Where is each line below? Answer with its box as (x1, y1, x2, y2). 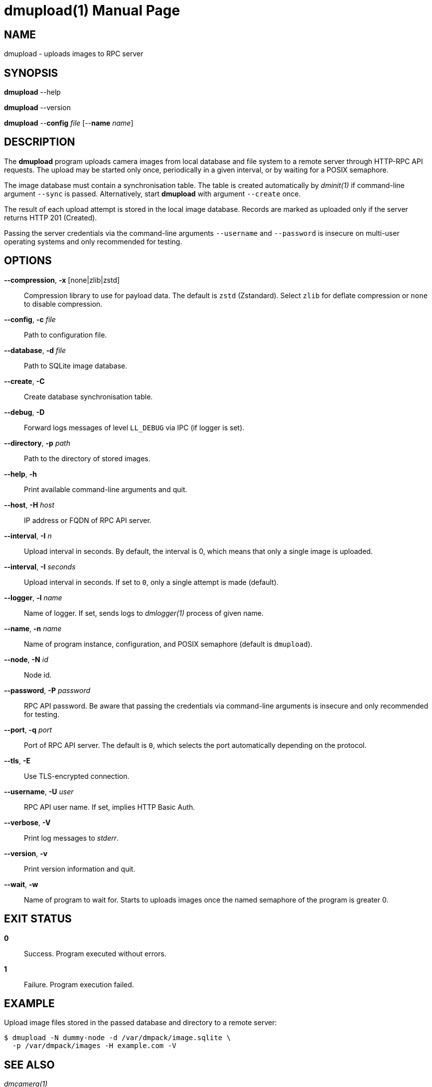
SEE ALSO (4, 1058, 55, 1071)
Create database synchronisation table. (24, 392, 153, 401)
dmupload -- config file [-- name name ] (4, 119, 134, 128)
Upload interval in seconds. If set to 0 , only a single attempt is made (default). (24, 577, 279, 586)
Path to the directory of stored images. (24, 454, 150, 463)
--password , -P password (4, 686, 91, 695)
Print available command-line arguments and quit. (24, 485, 187, 494)
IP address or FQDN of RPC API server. (24, 516, 151, 525)
